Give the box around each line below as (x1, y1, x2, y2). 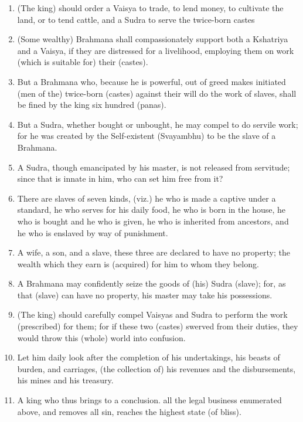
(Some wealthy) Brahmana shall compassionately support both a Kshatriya (17, 33, 288, 45)
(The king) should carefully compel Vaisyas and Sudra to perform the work (17, 308, 288, 321)
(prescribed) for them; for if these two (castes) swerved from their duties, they (17, 320, 298, 332)
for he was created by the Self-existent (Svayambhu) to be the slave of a (17, 130, 276, 142)
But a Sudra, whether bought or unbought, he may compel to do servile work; (17, 118, 298, 130)
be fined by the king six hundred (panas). (17, 98, 166, 111)
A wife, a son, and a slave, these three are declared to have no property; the (17, 246, 290, 258)
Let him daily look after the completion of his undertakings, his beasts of (17, 351, 280, 363)
